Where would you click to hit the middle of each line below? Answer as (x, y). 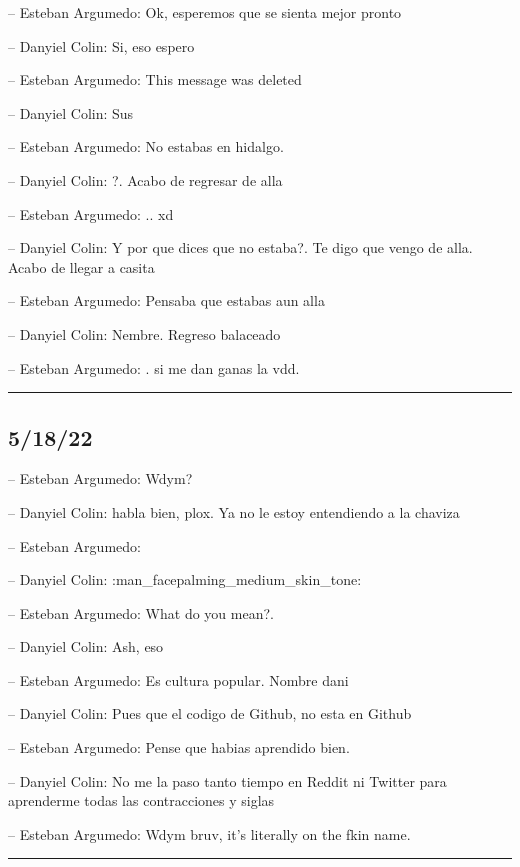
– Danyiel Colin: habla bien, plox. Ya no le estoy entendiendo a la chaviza (234, 511)
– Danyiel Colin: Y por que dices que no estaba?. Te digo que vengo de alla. (240, 247)
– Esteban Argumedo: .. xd (91, 213)
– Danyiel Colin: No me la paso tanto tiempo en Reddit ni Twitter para (227, 780)
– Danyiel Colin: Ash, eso (86, 646)
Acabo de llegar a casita (81, 266)
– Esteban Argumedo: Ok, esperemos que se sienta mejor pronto (205, 12)
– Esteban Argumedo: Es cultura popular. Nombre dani (178, 679)
